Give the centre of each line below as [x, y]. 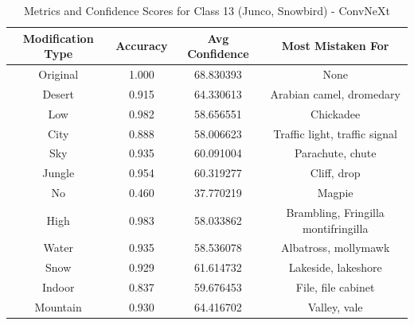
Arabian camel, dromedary [335, 93]
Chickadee [336, 113]
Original [59, 74]
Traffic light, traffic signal [335, 133]
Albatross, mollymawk [335, 248]
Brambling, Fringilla [335, 212]
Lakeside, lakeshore [335, 267]
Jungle [59, 173]
